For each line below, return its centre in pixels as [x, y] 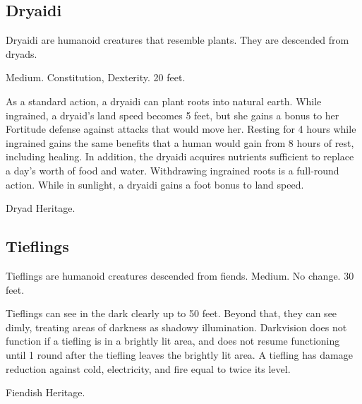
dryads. [22, 53]
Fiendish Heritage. [46, 392]
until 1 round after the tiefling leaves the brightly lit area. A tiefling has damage [179, 354]
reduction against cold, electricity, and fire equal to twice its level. [148, 368]
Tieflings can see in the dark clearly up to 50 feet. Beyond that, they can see [171, 313]
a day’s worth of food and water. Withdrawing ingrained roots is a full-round [173, 170]
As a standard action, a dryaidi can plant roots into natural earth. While [164, 101]
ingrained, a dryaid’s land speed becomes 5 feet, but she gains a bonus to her [173, 115]
